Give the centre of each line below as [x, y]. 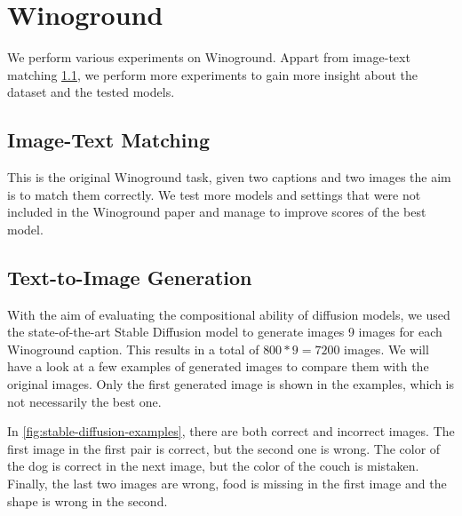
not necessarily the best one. [84, 401]
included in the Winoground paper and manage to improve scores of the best [217, 212]
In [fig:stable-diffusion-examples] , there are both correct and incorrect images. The [231, 431]
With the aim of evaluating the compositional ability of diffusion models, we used [229, 314]
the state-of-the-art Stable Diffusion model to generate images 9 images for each [225, 332]
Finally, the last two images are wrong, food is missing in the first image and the [227, 484]
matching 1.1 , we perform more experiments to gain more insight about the [212, 74]
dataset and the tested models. [91, 92]
